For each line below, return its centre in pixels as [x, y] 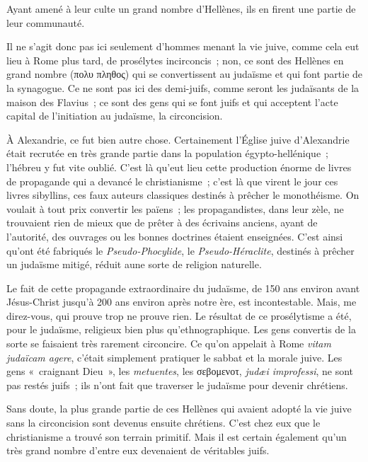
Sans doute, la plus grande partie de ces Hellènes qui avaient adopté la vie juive [179, 409]
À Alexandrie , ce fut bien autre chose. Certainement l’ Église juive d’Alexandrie [178, 139]
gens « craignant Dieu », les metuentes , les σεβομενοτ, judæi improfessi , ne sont [180, 371]
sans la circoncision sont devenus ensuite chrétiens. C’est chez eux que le [163, 423]
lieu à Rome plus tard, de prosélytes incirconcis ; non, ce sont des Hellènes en [175, 60]
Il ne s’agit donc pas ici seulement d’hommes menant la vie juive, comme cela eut [183, 46]
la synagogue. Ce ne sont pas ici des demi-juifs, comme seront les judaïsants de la [183, 87]
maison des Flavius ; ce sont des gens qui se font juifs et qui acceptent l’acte [172, 102]
